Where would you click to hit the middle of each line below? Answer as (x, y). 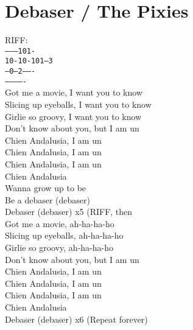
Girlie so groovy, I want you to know (73, 116)
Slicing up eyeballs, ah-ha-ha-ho (64, 235)
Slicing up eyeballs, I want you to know (78, 104)
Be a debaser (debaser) (48, 199)
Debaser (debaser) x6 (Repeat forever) (76, 319)
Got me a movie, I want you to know (74, 92)
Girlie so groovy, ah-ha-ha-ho (59, 247)
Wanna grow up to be (46, 188)
